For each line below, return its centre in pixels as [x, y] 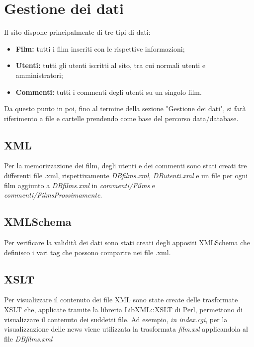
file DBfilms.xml [28, 338]
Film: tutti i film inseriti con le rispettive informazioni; [100, 48]
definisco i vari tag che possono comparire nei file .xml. [87, 252]
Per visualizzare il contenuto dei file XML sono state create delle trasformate [121, 300]
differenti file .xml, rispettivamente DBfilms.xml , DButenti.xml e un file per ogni [126, 175]
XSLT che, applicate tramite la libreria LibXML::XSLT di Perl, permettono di [123, 310]
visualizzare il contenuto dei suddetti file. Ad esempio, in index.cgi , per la [116, 319]
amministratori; [39, 75]
